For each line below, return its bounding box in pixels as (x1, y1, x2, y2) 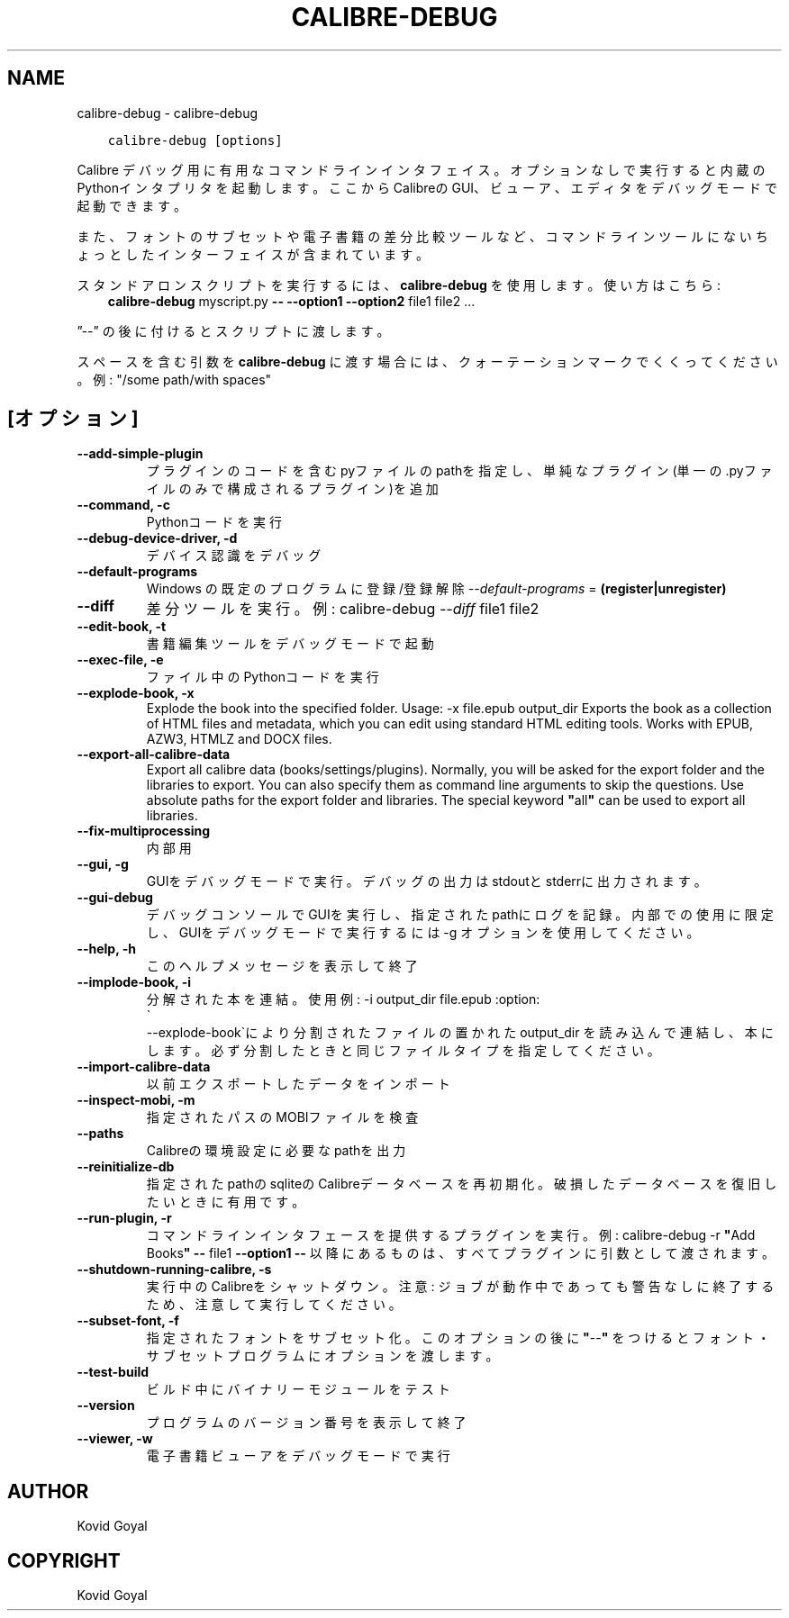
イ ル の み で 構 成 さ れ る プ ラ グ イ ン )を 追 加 (146, 481, 439, 497)
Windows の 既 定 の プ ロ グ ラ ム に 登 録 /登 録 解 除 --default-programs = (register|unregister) (146, 581, 727, 597)
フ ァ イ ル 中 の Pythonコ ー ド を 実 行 (146, 669, 379, 685)
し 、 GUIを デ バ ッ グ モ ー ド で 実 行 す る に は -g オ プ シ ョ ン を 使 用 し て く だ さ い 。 (146, 925, 700, 941)
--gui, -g (77, 856, 129, 872)
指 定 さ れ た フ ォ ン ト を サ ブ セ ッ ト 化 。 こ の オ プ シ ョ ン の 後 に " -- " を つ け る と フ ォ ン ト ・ (146, 1330, 770, 1346)
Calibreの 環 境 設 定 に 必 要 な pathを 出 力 (146, 1143, 406, 1159)
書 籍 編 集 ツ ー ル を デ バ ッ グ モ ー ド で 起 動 (146, 636, 434, 652)
